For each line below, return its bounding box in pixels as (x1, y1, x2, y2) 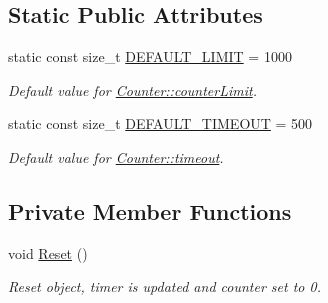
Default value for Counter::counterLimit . (8, 79, 257, 100)
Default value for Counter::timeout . (8, 146, 224, 167)
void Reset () (8, 242, 88, 263)
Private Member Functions (8, 195, 292, 226)
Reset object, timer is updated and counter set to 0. (8, 276, 321, 297)
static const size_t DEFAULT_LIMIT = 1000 (8, 46, 292, 67)
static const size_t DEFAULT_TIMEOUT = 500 (8, 113, 313, 134)
